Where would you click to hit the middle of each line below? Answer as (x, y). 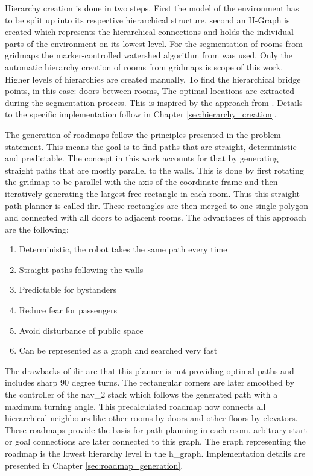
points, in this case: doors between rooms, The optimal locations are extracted (150, 91)
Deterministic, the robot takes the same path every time (123, 249)
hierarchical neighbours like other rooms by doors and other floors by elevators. (151, 418)
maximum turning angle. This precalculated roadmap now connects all (135, 406)
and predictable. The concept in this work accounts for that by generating (142, 158)
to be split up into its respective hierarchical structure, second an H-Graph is (147, 20)
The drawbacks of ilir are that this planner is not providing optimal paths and (150, 370)
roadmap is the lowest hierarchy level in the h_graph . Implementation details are (155, 453)
